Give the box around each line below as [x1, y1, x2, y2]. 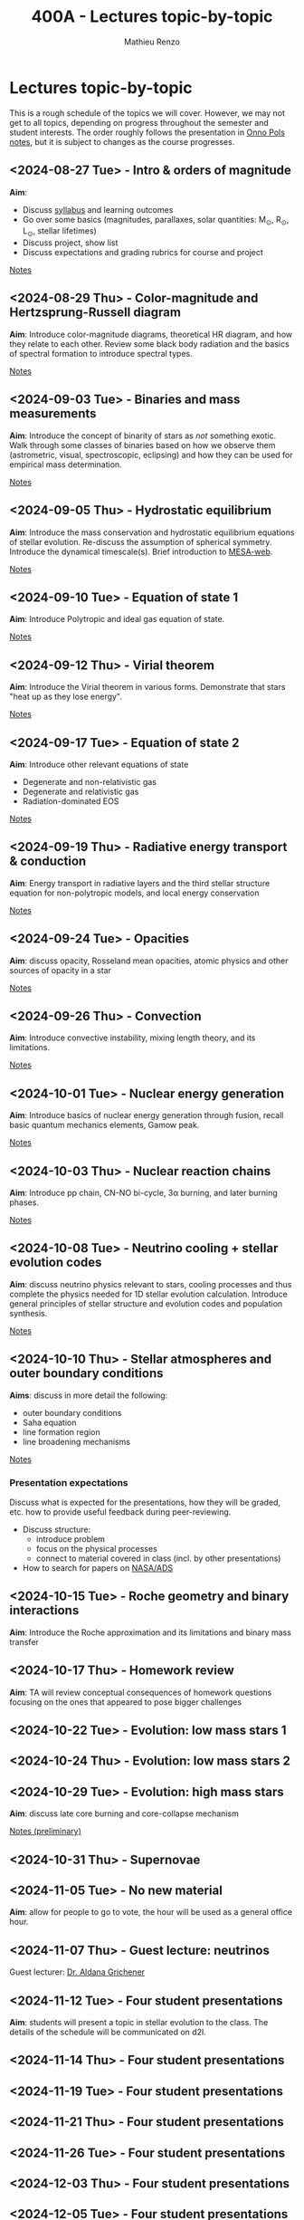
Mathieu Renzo [123, 36, 181, 47]
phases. [9, 1197, 39, 1208]
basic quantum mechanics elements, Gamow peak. [9, 1120, 200, 1131]
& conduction [9, 854, 87, 869]
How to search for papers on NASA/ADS [22, 1562, 174, 1573]
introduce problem [35, 1533, 106, 1545]
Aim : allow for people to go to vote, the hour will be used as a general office [9, 1907, 292, 1918]
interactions [9, 1603, 80, 1618]
